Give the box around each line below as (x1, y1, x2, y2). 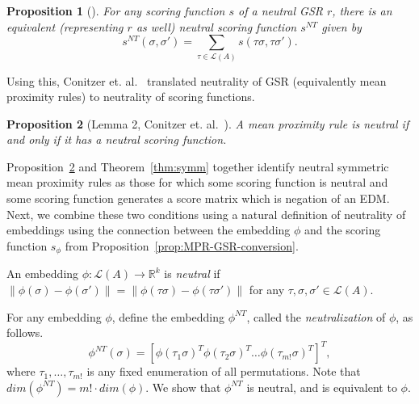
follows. (6, 324, 44, 341)
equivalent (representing (6, 18, 124, 35)
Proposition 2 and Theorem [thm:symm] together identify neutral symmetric (6, 158, 389, 175)
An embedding (6, 265, 79, 282)
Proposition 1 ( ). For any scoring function (6, 2, 225, 19)
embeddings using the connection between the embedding (6, 221, 291, 238)
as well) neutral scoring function (136, 18, 297, 35)
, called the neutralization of (246, 308, 386, 325)
